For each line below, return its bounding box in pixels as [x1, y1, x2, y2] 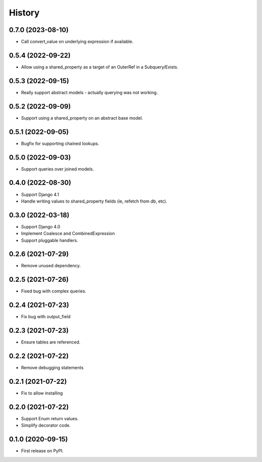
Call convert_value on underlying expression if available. [21, 39, 133, 45]
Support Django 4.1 [21, 191, 59, 197]
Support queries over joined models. [21, 166, 94, 172]
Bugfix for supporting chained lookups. [21, 140, 99, 146]
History [9, 7, 40, 18]
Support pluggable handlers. [21, 237, 79, 243]
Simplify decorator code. [21, 423, 71, 428]
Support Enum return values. [21, 415, 79, 421]
